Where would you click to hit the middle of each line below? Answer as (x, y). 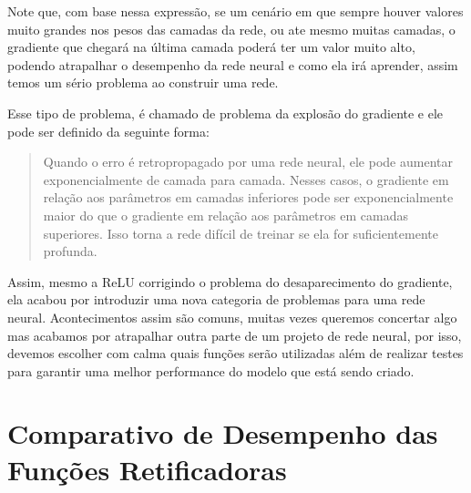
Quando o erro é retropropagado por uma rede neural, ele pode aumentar (248, 162)
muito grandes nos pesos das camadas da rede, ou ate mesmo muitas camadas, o (231, 29)
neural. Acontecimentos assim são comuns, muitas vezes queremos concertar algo (232, 317)
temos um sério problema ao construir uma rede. (143, 82)
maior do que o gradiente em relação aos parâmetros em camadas (225, 215)
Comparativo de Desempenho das (223, 433)
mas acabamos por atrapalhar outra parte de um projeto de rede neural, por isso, (235, 335)
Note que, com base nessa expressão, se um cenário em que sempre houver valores (235, 11)
